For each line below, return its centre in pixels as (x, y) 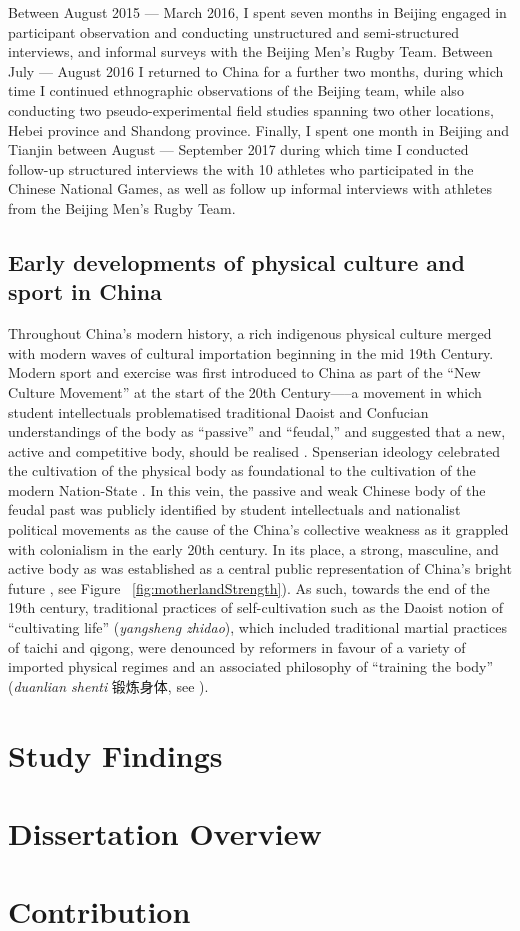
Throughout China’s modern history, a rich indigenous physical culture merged (250, 333)
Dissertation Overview (165, 832)
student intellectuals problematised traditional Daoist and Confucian (218, 411)
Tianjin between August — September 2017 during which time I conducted (238, 149)
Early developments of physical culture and (236, 261)
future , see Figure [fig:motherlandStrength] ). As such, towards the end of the (249, 587)
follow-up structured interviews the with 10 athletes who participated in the (241, 168)
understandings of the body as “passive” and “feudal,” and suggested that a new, (257, 431)
